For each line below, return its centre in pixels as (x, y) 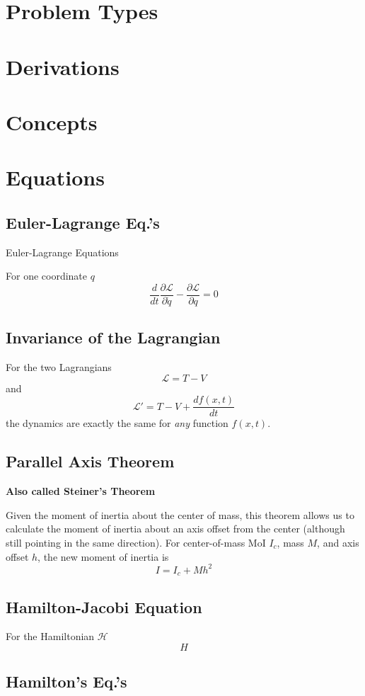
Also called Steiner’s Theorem (81, 491)
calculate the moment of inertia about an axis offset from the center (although (175, 529)
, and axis (338, 542)
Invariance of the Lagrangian (113, 337)
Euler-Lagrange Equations (62, 252)
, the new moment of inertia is (103, 556)
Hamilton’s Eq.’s (66, 681)
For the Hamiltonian (50, 636)
